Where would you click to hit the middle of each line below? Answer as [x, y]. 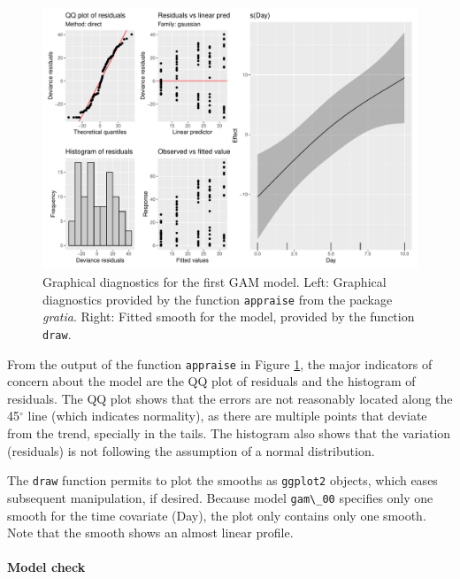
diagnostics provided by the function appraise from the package [218, 299]
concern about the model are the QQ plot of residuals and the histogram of [211, 381]
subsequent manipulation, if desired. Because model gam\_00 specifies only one [220, 497]
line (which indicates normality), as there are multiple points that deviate [227, 416]
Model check [46, 567]
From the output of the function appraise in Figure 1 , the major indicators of [220, 363]
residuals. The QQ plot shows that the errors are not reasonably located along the [230, 398]
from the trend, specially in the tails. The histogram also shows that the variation [229, 433]
